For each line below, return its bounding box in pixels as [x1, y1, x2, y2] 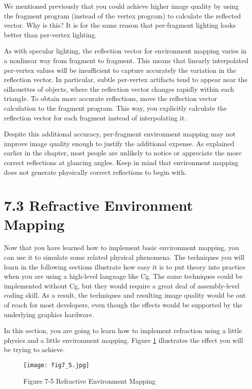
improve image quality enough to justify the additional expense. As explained [4, 138, 235, 148]
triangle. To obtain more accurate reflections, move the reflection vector [4, 93, 217, 103]
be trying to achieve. [4, 344, 65, 355]
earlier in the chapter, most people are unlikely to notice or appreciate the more [4, 148, 242, 158]
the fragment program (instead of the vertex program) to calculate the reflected [4, 10, 241, 20]
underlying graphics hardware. [4, 309, 94, 319]
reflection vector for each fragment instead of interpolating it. [4, 112, 186, 122]
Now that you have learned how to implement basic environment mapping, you [4, 242, 239, 253]
